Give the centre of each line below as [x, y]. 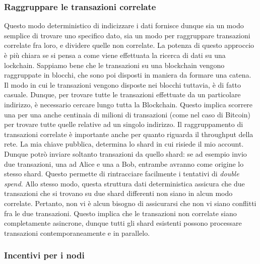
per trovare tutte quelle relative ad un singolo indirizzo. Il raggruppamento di [124, 124]
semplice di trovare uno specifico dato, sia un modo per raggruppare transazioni [127, 35]
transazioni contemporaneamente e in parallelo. [77, 233]
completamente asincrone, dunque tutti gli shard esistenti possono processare [123, 223]
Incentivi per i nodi [44, 255]
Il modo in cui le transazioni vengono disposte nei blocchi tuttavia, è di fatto [123, 84]
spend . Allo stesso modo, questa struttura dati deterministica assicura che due [124, 183]
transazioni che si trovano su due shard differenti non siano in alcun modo [118, 193]
